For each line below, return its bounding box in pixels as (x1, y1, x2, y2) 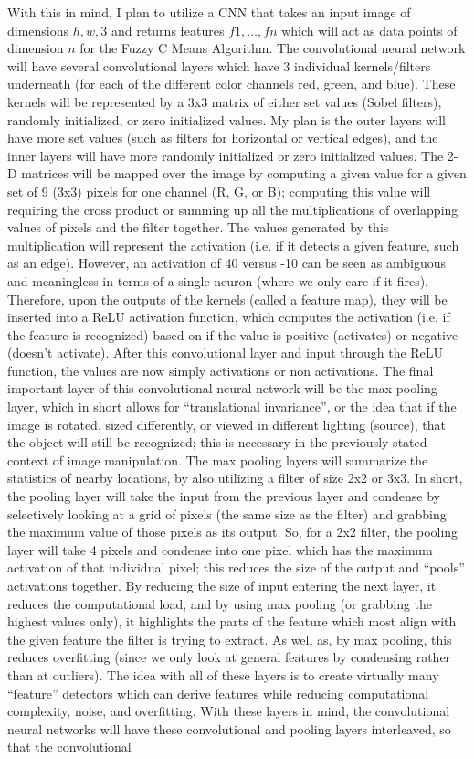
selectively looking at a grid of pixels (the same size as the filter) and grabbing (7, 504, 447, 523)
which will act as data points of (281, 20, 458, 39)
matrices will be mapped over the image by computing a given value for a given (21, 164, 467, 183)
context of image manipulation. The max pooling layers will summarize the (7, 450, 428, 469)
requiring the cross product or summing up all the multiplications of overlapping (7, 199, 458, 219)
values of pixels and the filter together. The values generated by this (7, 218, 389, 237)
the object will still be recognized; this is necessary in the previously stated (7, 433, 427, 452)
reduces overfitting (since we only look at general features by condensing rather (7, 647, 451, 667)
